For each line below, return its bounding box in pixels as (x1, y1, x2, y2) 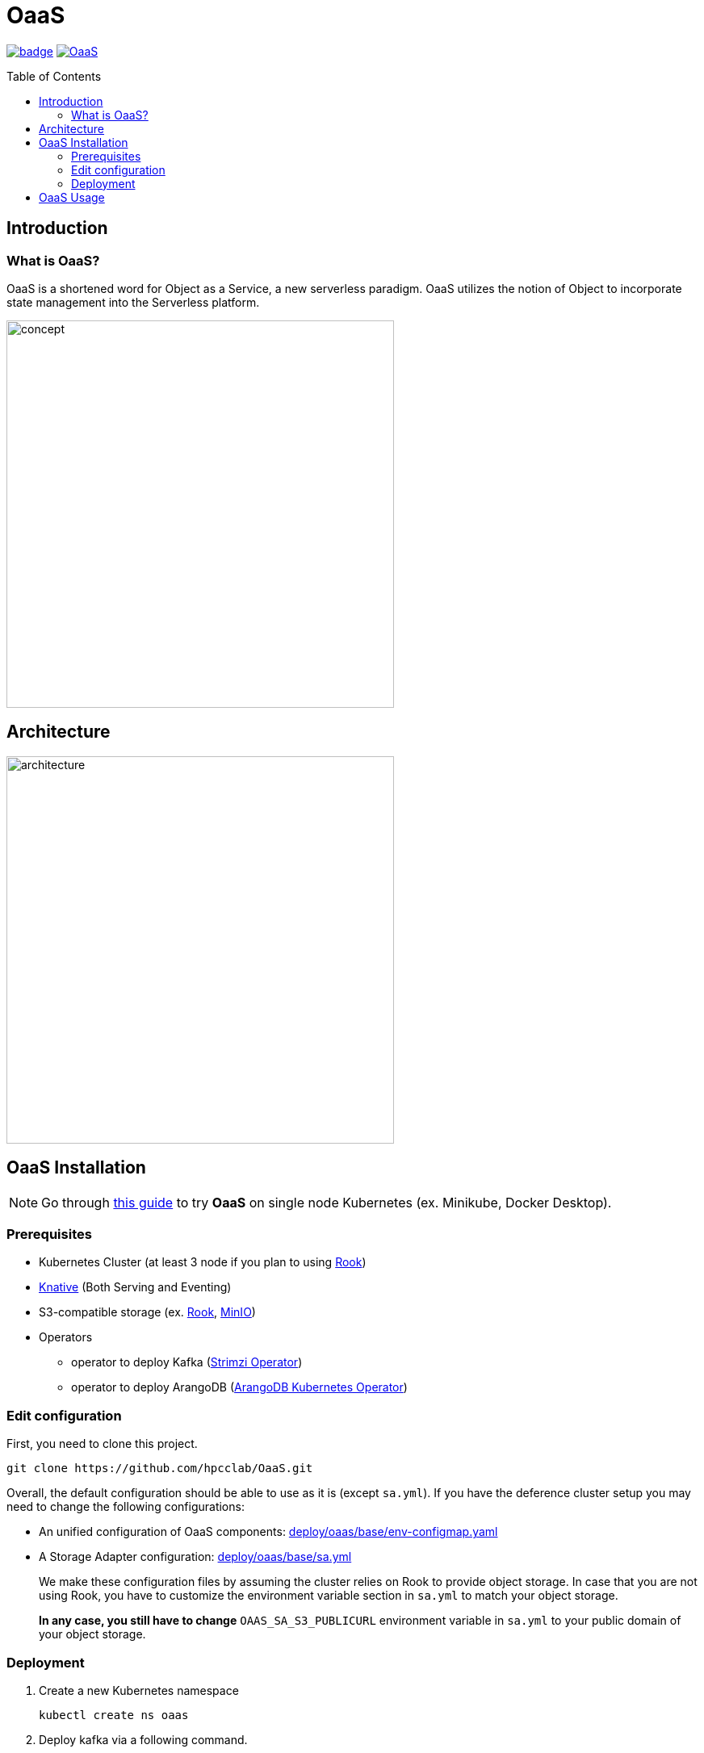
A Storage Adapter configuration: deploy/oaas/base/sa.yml (39, 1550, 352, 1564)
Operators (39, 1330, 93, 1345)
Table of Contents (6, 69, 102, 83)
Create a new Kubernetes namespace (39, 1683, 239, 1697)
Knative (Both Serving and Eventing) (39, 1280, 232, 1295)
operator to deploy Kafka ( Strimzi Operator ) (71, 1355, 303, 1370)
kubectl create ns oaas (39, 1708, 189, 1722)
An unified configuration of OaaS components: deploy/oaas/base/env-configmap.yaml (39, 1525, 498, 1539)
